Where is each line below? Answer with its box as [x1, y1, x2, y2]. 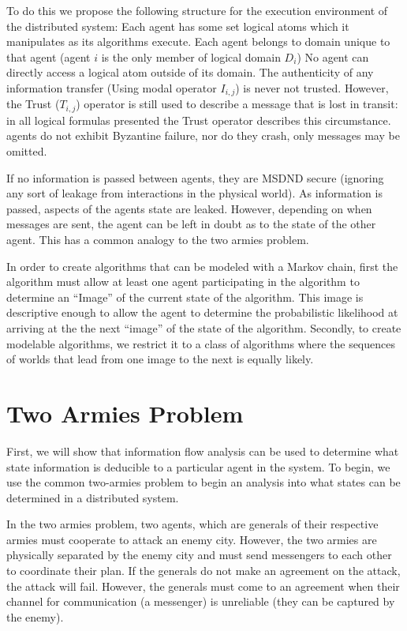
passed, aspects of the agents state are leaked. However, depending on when [6, 200, 372, 216]
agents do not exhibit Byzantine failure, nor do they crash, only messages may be [6, 127, 400, 144]
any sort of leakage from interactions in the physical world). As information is [6, 185, 383, 201]
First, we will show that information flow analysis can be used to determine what [6, 442, 399, 459]
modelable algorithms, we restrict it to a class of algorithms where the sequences [6, 335, 395, 351]
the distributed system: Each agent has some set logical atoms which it [6, 17, 349, 34]
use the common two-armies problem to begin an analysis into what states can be [6, 474, 401, 490]
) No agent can [297, 48, 369, 65]
